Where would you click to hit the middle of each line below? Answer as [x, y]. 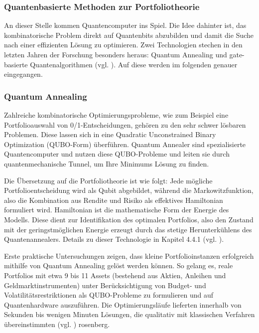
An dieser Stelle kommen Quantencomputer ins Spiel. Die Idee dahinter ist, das [125, 25]
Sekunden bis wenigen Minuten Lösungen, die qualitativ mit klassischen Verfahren [129, 314]
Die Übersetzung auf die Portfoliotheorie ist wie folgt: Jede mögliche [108, 180]
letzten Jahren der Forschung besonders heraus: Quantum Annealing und [116, 54]
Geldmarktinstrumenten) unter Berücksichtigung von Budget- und [105, 285]
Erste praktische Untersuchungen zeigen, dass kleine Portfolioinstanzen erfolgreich [129, 255]
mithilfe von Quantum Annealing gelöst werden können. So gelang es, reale [119, 265]
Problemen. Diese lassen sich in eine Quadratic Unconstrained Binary [110, 134]
